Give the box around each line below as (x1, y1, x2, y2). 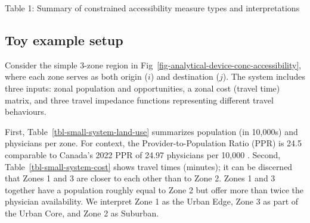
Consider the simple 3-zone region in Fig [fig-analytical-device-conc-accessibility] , (5, 58, 302, 71)
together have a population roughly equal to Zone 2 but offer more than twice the (5, 183, 304, 196)
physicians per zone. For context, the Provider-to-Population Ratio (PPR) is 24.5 (5, 137, 302, 149)
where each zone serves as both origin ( (5, 70, 148, 83)
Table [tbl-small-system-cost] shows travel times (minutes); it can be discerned (5, 160, 293, 172)
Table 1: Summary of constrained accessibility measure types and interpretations (5, 2, 300, 14)
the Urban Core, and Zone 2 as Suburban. (5, 206, 159, 219)
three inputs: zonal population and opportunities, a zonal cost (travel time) (5, 81, 280, 94)
